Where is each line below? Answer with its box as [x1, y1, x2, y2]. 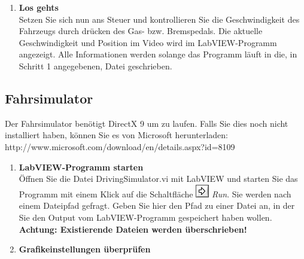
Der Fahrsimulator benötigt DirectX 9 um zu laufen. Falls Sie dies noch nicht [5, 117, 288, 129]
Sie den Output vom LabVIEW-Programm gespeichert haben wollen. [19, 211, 272, 223]
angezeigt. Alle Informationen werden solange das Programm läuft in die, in [19, 48, 297, 60]
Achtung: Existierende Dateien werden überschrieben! [19, 223, 247, 235]
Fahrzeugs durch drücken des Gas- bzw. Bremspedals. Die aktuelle [19, 25, 263, 37]
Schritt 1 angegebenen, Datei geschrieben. [19, 59, 172, 72]
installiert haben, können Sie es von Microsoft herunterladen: [5, 129, 228, 141]
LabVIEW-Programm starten [19, 160, 144, 173]
